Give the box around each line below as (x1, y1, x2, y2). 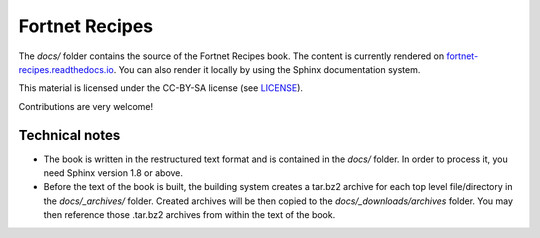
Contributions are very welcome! (18, 100, 154, 112)
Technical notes (18, 126, 121, 144)
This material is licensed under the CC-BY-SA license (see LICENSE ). (18, 82, 304, 94)
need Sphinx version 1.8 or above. (43, 167, 184, 179)
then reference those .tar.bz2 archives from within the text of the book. (43, 209, 336, 221)
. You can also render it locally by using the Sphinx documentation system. (113, 63, 421, 75)
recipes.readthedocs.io (18, 63, 114, 75)
